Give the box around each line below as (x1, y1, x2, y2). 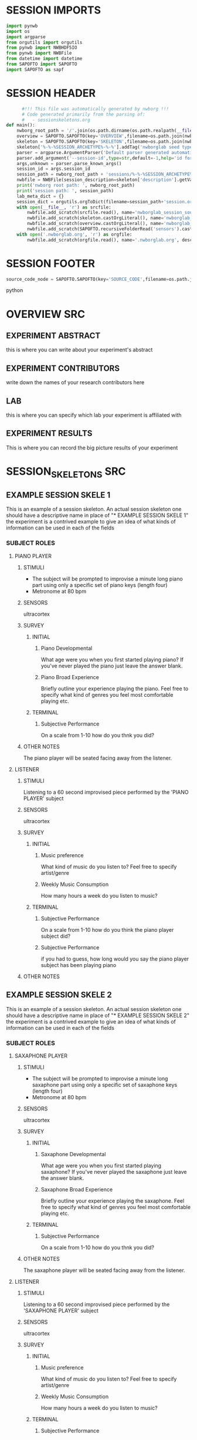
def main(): (6, 122, 35, 128)
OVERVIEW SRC (6, 307, 86, 321)
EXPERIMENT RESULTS (6, 428, 93, 438)
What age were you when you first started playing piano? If (40, 656, 184, 663)
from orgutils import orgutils (6, 39, 83, 45)
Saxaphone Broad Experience (40, 1186, 113, 1193)
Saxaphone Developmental (40, 1150, 106, 1157)
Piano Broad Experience (40, 673, 100, 680)
